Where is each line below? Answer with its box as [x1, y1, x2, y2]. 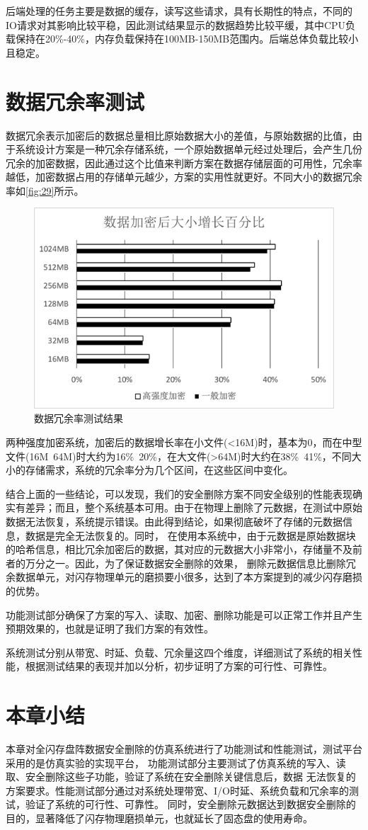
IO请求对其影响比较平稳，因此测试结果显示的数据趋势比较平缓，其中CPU [6, 17, 346, 32]
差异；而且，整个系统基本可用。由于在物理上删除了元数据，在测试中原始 [25, 500, 362, 515]
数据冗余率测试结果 [34, 411, 123, 426]
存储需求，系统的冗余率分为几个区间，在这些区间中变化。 [25, 462, 293, 477]
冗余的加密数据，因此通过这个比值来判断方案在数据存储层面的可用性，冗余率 [6, 155, 362, 170]
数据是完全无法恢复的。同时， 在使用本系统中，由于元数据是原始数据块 [25, 528, 356, 542]
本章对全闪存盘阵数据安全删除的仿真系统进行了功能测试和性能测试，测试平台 [6, 741, 362, 756]
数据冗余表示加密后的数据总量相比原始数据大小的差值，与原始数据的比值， [6, 127, 352, 142]
